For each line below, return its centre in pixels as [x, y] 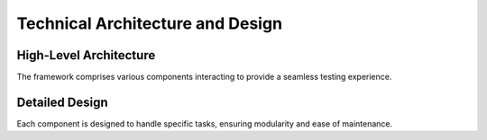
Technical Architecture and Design [150, 23]
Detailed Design [62, 102]
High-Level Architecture [86, 55]
